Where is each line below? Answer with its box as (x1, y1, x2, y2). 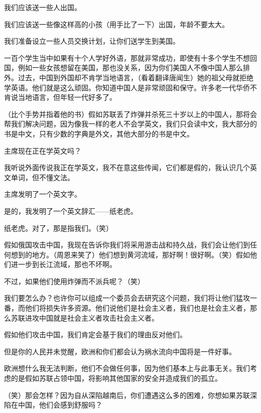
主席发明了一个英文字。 (4, 189, 81, 199)
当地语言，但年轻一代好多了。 (18, 92, 116, 102)
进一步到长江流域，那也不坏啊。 (11, 259, 116, 269)
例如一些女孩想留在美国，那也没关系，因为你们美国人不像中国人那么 (18, 62, 243, 73)
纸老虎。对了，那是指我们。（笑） (4, 222, 113, 233)
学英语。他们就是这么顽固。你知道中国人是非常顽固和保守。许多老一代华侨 (4, 82, 250, 92)
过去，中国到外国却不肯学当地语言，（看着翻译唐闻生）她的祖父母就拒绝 (18, 72, 253, 82)
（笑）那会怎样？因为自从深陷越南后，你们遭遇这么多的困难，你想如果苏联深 (4, 389, 257, 400)
